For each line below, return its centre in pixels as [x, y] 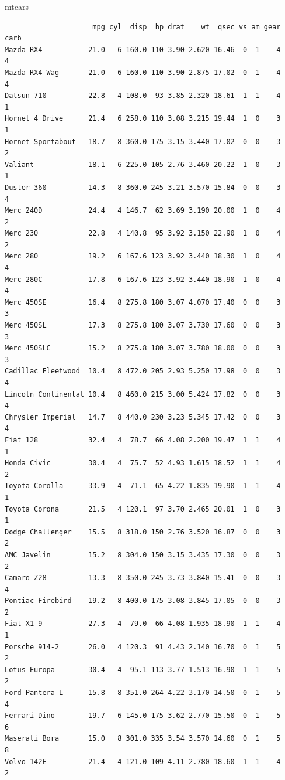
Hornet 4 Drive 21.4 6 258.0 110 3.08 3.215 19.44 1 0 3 [143, 119]
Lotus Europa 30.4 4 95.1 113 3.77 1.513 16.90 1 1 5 [143, 670]
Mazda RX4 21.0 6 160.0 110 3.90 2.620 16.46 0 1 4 [143, 50]
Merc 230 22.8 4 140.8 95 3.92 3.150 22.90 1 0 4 [143, 234]
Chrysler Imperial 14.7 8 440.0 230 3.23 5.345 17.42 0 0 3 [143, 417]
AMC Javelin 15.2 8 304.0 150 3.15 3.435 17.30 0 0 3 [143, 555]
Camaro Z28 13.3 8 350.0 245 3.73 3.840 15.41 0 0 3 [143, 578]
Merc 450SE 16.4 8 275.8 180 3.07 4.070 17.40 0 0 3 [143, 302]
